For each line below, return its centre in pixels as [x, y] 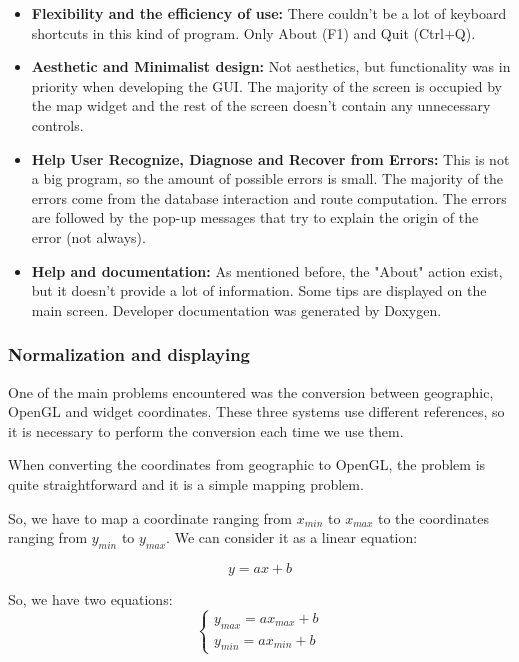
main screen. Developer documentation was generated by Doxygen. [236, 309]
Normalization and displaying [129, 354]
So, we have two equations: [90, 598]
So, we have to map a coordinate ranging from [150, 517]
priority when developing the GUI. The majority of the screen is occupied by [266, 85]
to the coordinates [433, 517]
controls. [57, 124]
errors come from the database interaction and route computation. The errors [269, 197]
